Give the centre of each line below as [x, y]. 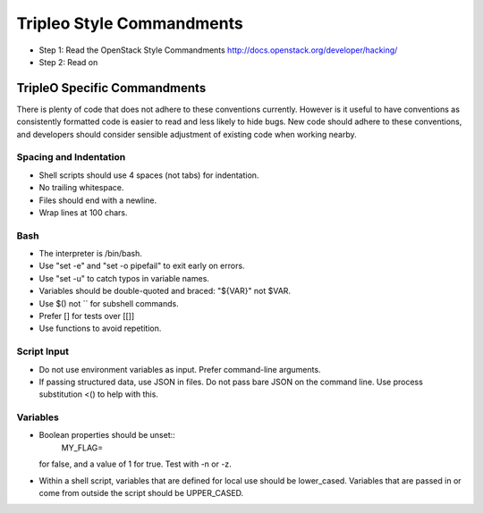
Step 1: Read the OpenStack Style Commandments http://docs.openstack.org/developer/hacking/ [218, 50]
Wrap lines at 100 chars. [84, 212]
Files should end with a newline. [98, 200]
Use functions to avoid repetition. [100, 328]
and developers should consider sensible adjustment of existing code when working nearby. [186, 134]
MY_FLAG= [82, 448]
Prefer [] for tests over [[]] [87, 316]
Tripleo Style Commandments [130, 23]
